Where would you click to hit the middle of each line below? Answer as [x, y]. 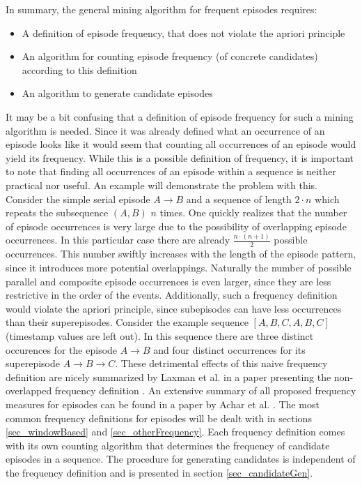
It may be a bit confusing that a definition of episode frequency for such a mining [180, 116]
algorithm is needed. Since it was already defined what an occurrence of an [165, 130]
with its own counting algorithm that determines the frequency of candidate [168, 445]
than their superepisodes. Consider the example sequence [127, 322]
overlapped [29, 390]
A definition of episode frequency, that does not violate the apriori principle [183, 32]
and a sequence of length [239, 199]
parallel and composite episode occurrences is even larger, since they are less [168, 281]
